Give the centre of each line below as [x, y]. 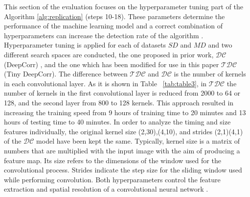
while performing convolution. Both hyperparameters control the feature [112, 179]
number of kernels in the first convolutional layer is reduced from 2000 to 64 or [122, 93]
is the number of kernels [210, 74]
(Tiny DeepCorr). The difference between [66, 74]
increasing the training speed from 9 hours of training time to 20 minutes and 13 [125, 112]
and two [220, 45]
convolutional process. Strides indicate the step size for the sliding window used [123, 170]
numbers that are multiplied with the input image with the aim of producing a [122, 150]
